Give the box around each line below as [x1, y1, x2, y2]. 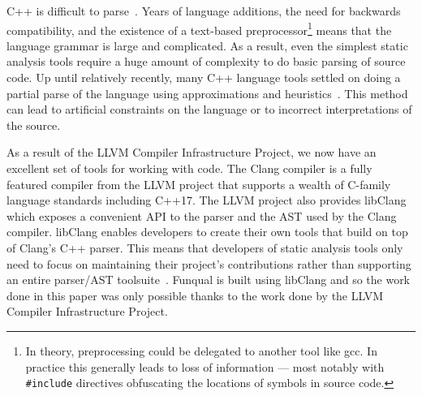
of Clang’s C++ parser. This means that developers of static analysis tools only [6, 239, 403, 256]
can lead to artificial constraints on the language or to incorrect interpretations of [6, 101, 412, 118]
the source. [6, 116, 61, 133]
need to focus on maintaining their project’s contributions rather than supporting [6, 255, 411, 272]
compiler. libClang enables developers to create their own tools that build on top [6, 223, 408, 240]
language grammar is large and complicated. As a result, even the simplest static [6, 37, 408, 54]
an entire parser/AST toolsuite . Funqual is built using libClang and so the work [6, 271, 411, 288]
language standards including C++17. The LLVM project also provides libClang [6, 192, 407, 209]
